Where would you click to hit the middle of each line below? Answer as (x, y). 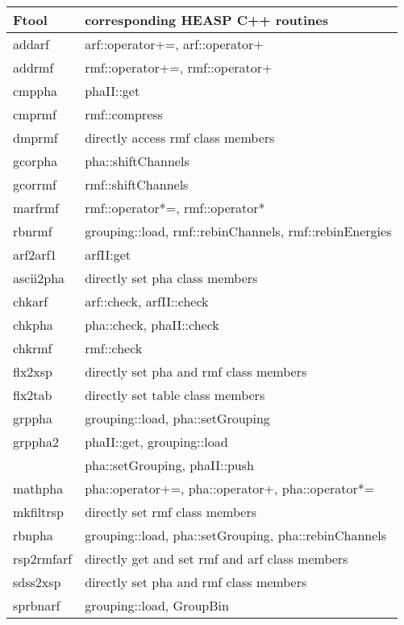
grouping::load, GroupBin (157, 605)
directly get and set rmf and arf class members (217, 558)
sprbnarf (37, 605)
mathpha (38, 488)
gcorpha (35, 161)
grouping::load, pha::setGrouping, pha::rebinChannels (236, 535)
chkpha (33, 325)
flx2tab (33, 395)
